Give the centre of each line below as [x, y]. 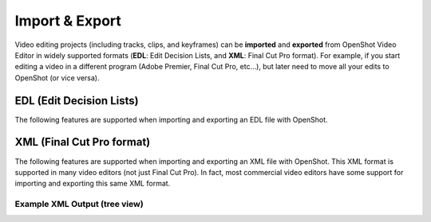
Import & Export [68, 21]
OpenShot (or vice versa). [57, 78]
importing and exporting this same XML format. [93, 184]
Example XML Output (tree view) [79, 204]
